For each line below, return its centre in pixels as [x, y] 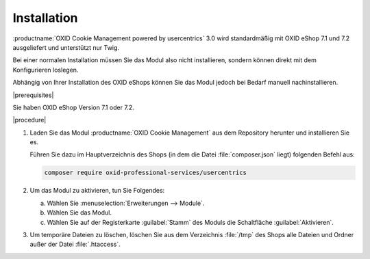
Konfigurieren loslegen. [46, 70]
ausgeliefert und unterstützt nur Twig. [66, 47]
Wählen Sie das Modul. [79, 213]
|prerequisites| [33, 95]
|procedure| [29, 120]
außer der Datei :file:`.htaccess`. [75, 244]
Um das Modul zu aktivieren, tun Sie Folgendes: [97, 191]
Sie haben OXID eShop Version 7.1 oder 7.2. [73, 107]
